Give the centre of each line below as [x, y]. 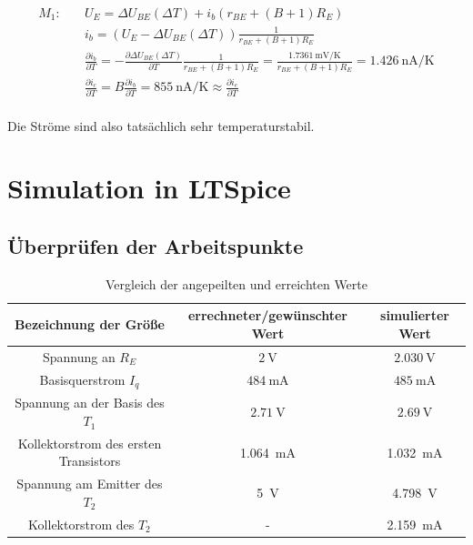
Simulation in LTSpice [149, 188]
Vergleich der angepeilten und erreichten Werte [236, 283]
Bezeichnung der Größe [90, 324]
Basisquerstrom [82, 379]
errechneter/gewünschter [268, 315]
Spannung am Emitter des [90, 484]
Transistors [90, 461]
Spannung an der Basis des [90, 403]
